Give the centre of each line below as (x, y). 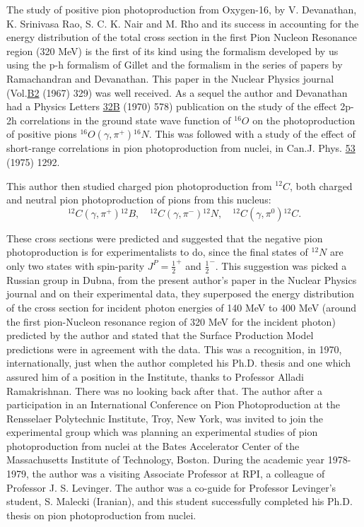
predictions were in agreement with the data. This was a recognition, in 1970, (174, 349)
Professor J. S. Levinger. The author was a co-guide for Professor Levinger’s (171, 487)
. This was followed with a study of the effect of (252, 134)
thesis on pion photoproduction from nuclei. (101, 515)
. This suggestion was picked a (281, 265)
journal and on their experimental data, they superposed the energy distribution (181, 294)
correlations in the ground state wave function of (125, 120)
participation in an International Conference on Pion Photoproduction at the (173, 404)
